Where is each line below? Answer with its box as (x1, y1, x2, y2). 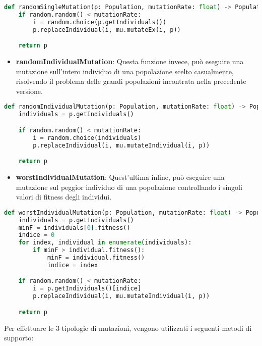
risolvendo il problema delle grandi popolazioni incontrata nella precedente (16, 76, 246, 86)
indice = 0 (18, 231, 55, 239)
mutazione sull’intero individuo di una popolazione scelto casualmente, (16, 66, 234, 76)
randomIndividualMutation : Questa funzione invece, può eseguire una (16, 56, 244, 67)
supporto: (4, 332, 34, 343)
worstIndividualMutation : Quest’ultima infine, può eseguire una (16, 171, 225, 182)
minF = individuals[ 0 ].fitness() (18, 224, 130, 231)
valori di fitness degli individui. (16, 191, 112, 202)
